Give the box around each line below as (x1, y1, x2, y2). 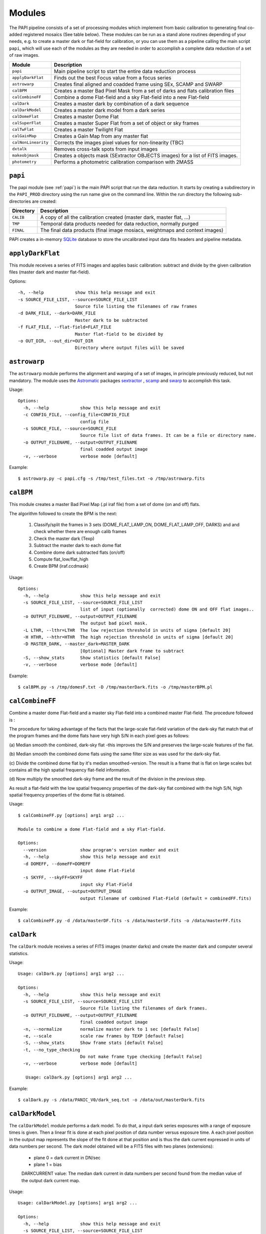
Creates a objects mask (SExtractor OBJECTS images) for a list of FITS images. (54, 152, 238, 159)
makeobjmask (12, 153, 39, 158)
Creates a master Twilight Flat (54, 126, 123, 133)
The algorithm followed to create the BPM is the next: (9, 510, 117, 516)
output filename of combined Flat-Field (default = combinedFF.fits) (80, 895, 252, 901)
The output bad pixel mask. (80, 620, 148, 626)
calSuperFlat (12, 120, 41, 125)
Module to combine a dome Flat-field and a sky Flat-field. (18, 826, 166, 832)
